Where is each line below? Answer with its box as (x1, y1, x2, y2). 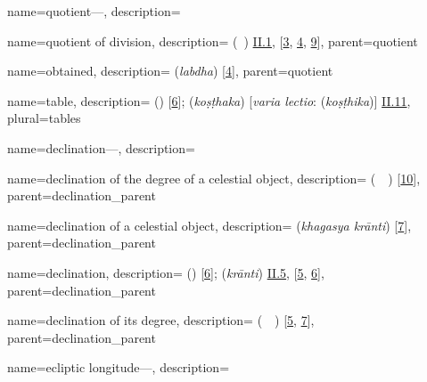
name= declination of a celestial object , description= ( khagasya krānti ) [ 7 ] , (7, 215, 412, 234)
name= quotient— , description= (7, 2, 181, 20)
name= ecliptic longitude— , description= (7, 358, 230, 377)
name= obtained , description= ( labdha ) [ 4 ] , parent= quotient (7, 61, 333, 80)
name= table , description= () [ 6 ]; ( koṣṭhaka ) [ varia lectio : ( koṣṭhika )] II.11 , (7, 91, 411, 110)
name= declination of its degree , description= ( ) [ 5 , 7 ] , (7, 311, 315, 329)
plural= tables (7, 109, 81, 127)
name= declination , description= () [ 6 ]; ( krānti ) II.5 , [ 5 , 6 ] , (7, 263, 324, 281)
